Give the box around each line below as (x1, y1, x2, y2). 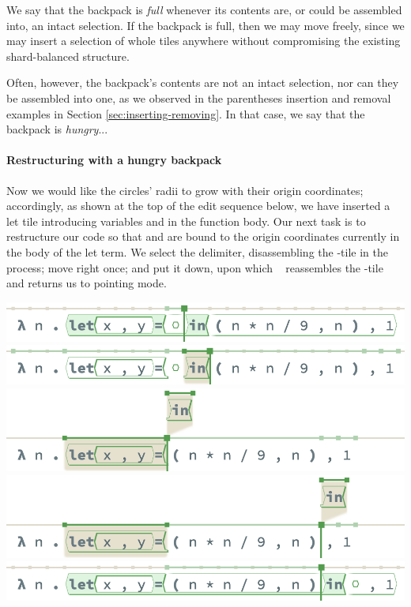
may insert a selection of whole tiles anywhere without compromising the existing (6, 32, 401, 49)
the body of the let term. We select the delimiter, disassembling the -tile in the (6, 243, 388, 260)
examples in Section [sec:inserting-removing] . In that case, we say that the (6, 105, 365, 122)
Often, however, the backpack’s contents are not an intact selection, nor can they (6, 74, 399, 91)
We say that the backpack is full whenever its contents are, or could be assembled (6, 2, 402, 17)
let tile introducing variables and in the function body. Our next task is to (6, 212, 366, 229)
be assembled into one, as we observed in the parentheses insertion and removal (6, 89, 391, 106)
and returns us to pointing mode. (6, 275, 167, 291)
